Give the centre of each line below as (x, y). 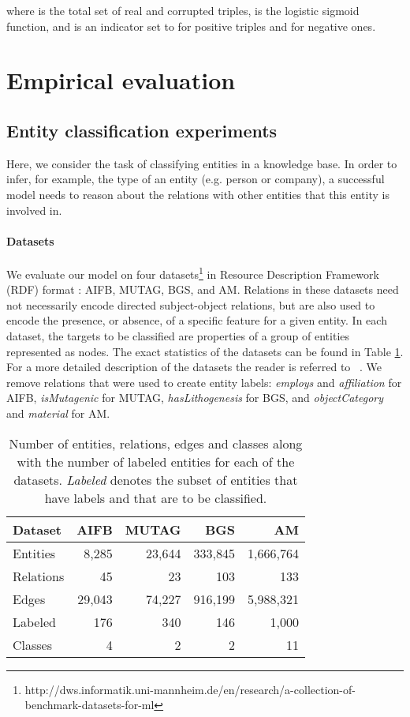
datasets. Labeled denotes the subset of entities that (156, 479)
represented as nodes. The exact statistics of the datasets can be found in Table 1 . (205, 351)
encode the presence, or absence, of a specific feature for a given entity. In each (197, 320)
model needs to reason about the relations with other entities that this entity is (198, 194)
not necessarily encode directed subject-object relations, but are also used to (191, 304)
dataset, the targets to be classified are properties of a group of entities (178, 335)
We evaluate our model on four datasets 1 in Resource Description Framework (193, 272)
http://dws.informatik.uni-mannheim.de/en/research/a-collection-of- (190, 689)
